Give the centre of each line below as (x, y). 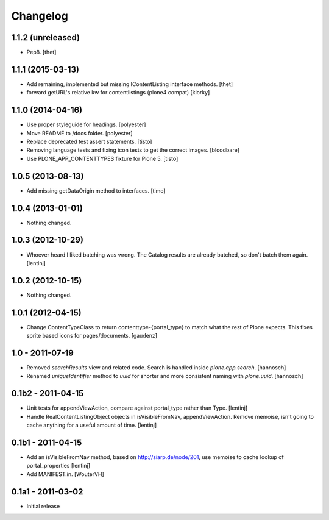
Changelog (40, 16)
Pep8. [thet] (41, 52)
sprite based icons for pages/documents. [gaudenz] (92, 336)
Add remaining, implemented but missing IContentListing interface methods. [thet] (130, 84)
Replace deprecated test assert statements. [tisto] (89, 142)
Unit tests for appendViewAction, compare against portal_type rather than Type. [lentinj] (137, 408)
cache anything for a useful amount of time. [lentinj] (92, 425)
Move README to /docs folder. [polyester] (80, 133)
